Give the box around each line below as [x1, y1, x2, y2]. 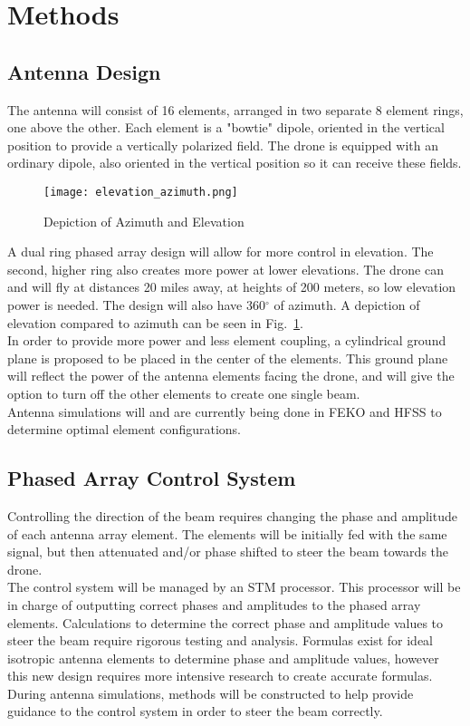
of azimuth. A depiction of [273, 295, 420, 314]
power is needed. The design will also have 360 [7, 295, 265, 314]
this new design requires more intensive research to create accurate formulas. [7, 666, 433, 685]
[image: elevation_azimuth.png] [43, 185, 238, 198]
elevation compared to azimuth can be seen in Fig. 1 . [7, 313, 303, 332]
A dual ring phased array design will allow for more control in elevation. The [7, 242, 434, 261]
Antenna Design [7, 57, 161, 85]
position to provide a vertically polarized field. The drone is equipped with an [7, 135, 438, 154]
